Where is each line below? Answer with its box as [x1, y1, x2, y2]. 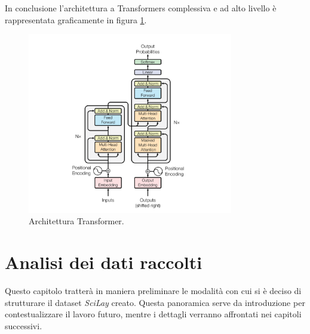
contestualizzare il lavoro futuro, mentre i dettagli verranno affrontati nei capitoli [5, 308, 302, 320]
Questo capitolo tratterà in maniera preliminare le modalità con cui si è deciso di [5, 284, 302, 296]
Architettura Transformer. [29, 215, 124, 227]
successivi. [5, 319, 42, 332]
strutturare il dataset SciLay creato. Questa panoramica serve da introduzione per [5, 296, 305, 308]
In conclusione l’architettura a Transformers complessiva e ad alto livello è [5, 2, 277, 14]
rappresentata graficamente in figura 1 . [5, 13, 147, 26]
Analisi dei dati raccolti [5, 250, 202, 274]
